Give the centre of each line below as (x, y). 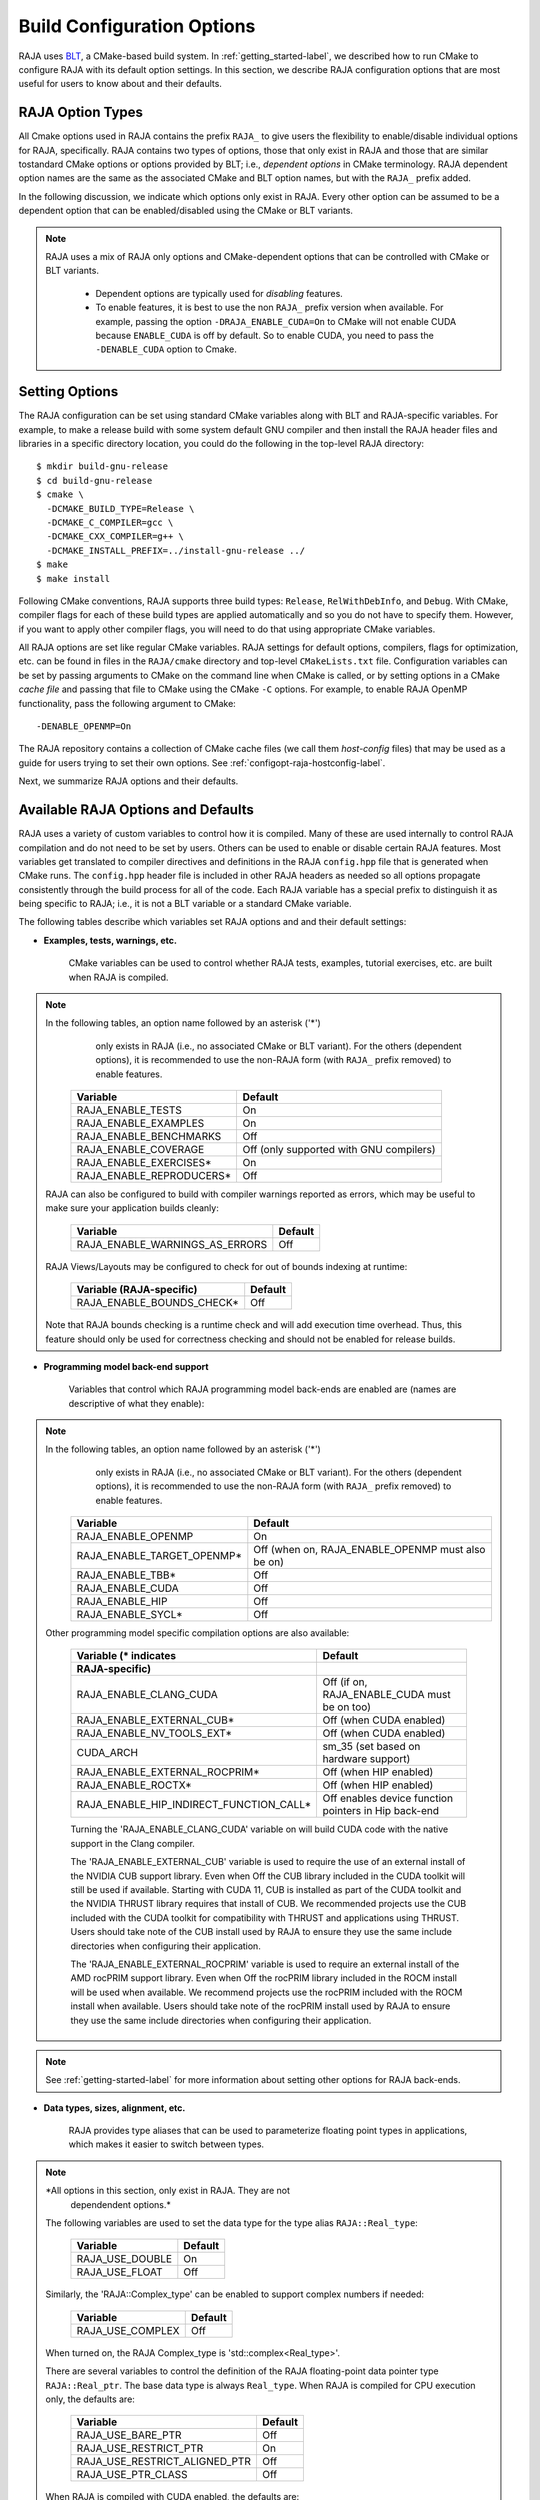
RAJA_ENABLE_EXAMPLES (140, 1123)
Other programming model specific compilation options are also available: (197, 1633)
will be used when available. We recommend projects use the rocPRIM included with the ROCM (266, 1992)
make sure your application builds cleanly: (132, 1208)
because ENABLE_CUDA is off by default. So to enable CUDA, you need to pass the (264, 335)
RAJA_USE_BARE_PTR (129, 2435)
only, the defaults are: (90, 2399)
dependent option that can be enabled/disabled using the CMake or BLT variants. (186, 211)
